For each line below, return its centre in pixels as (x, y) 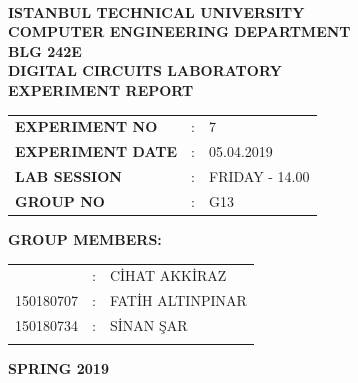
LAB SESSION (68, 176)
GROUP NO (60, 200)
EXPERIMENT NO (86, 126)
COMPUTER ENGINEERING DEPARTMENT (179, 31)
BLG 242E (45, 50)
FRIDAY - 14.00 (259, 176)
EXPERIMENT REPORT (101, 89)
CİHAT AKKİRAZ (168, 275)
